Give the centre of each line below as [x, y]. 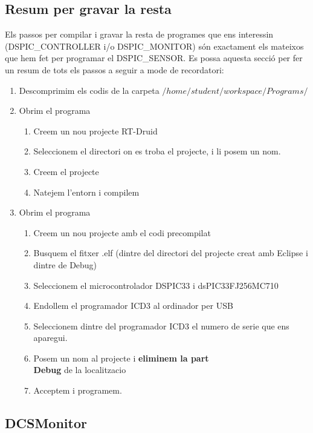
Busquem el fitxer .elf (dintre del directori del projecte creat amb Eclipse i [171, 253]
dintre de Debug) [65, 264]
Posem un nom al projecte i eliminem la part [121, 358]
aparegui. [50, 338]
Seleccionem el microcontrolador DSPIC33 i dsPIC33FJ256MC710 [156, 285]
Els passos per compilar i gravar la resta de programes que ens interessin [139, 34]
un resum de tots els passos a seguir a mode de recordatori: [115, 69]
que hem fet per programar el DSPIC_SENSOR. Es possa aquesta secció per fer [154, 58]
